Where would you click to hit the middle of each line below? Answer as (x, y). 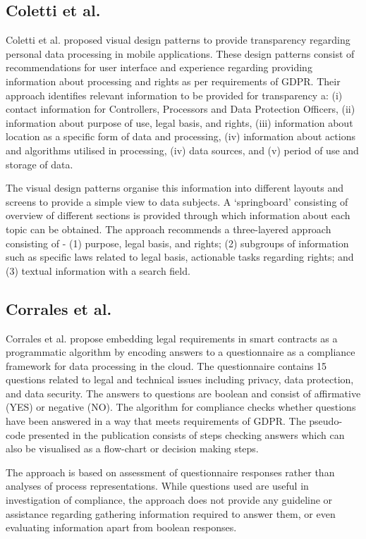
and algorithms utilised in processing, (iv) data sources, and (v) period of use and (182, 150)
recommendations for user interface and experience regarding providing (159, 67)
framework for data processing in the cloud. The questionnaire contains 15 (166, 365)
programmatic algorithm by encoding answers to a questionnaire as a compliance (181, 352)
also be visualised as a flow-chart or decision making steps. (132, 448)
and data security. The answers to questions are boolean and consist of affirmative (183, 393)
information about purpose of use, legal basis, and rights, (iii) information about (179, 122)
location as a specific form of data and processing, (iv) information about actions (181, 136)
